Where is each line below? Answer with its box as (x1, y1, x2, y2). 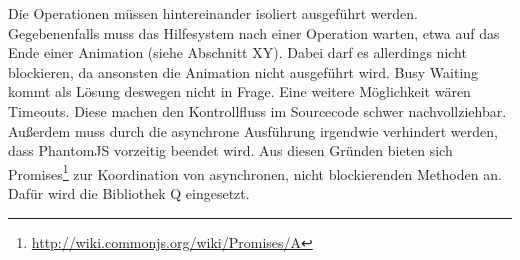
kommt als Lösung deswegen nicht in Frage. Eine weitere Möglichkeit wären (8, 81, 471, 102)
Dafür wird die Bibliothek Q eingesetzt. (8, 183, 250, 203)
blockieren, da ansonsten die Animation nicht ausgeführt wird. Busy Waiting (8, 61, 479, 82)
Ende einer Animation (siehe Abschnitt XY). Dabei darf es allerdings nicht (8, 42, 467, 63)
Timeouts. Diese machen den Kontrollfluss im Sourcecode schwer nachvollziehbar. (8, 100, 507, 121)
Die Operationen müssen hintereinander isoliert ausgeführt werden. (8, 3, 418, 23)
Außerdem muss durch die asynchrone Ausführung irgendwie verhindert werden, (8, 120, 498, 141)
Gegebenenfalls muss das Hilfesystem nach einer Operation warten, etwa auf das (8, 22, 500, 43)
